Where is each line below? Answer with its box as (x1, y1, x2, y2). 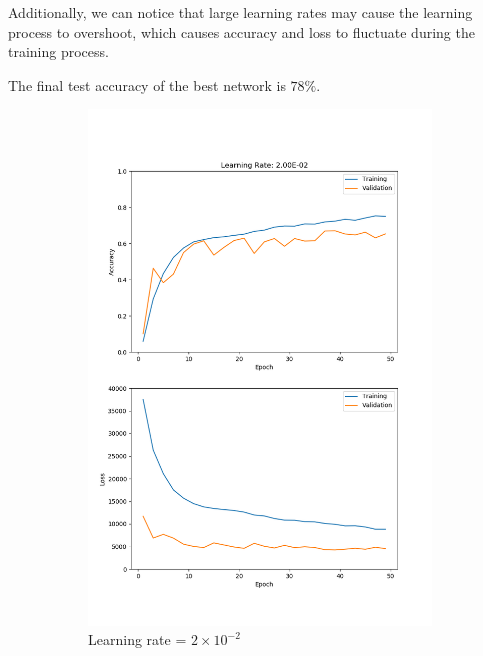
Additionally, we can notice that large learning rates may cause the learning (8, 2, 473, 22)
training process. (8, 41, 109, 62)
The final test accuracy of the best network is (8, 74, 286, 95)
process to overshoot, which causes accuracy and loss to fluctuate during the (8, 21, 475, 42)
